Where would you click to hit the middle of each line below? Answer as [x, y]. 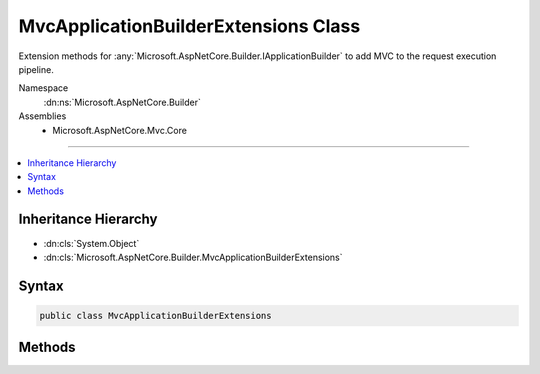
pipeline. [36, 69]
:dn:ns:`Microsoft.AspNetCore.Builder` [122, 102]
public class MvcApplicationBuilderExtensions [155, 315]
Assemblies [42, 116]
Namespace [43, 88]
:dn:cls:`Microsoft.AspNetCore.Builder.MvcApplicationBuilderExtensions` [193, 257]
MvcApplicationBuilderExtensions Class [189, 26]
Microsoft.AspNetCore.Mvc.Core [119, 130]
